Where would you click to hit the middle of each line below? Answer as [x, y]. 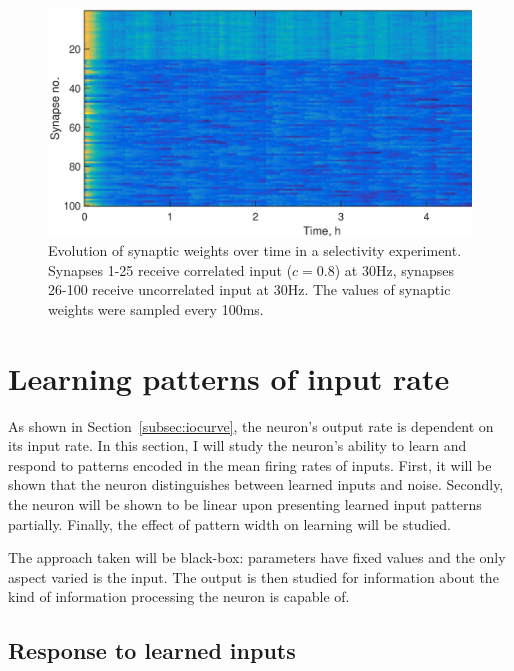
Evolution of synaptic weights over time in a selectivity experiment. [255, 250]
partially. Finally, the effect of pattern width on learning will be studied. [230, 523]
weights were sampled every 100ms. [156, 308]
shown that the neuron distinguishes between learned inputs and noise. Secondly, [256, 484]
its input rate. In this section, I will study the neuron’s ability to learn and [237, 445]
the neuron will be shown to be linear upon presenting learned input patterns [245, 504]
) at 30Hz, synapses [394, 269]
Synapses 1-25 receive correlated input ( [170, 269]
